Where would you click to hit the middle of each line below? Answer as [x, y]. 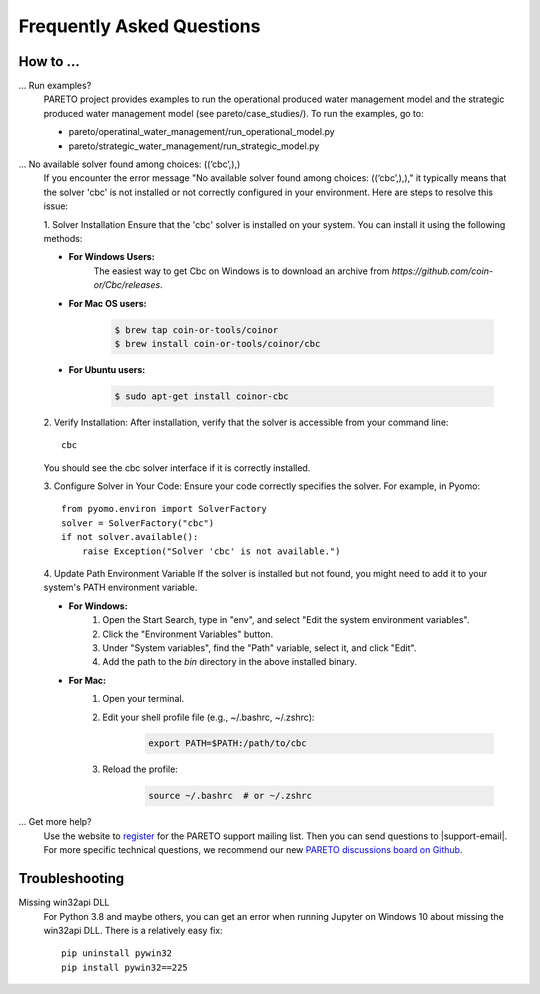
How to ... [49, 61]
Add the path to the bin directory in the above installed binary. [230, 662]
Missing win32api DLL [64, 902]
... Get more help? [55, 822]
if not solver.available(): [130, 537]
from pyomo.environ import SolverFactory [164, 509]
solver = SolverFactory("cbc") [138, 523]
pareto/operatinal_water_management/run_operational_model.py [201, 132]
